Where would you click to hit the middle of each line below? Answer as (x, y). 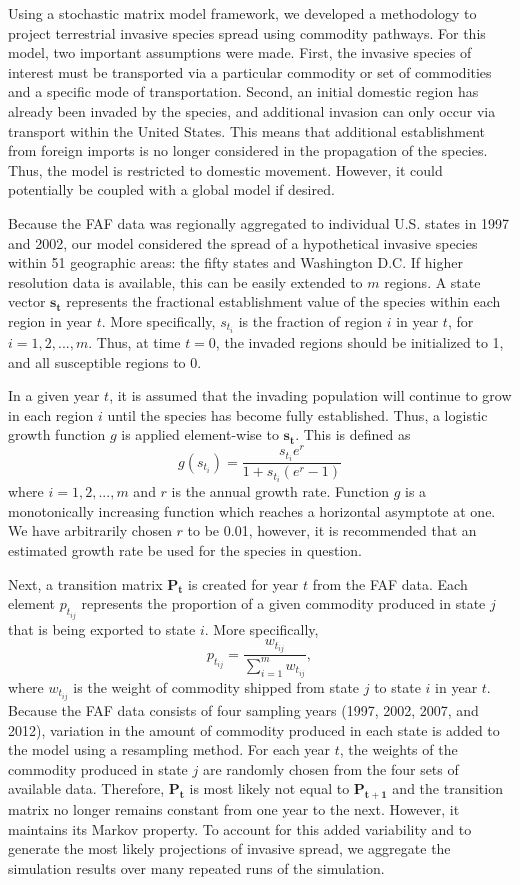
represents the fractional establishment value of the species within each (283, 301)
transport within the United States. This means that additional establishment (246, 130)
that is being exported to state (102, 628)
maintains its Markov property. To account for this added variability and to (240, 828)
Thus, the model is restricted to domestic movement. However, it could (225, 169)
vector (27, 301)
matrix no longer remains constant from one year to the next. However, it (234, 809)
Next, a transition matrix (85, 583)
